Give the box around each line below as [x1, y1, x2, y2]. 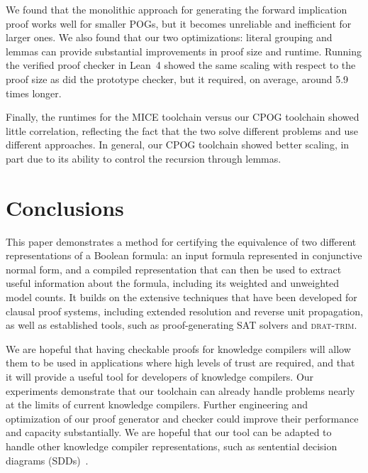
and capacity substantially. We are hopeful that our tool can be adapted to [6, 425, 332, 440]
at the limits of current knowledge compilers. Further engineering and [6, 397, 308, 412]
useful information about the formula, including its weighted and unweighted [6, 276, 340, 290]
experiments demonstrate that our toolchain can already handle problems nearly [6, 383, 355, 398]
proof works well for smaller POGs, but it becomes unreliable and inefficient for [6, 16, 352, 31]
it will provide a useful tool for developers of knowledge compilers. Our [6, 369, 314, 384]
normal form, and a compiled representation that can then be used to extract [6, 261, 342, 276]
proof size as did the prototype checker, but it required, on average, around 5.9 [6, 71, 349, 86]
